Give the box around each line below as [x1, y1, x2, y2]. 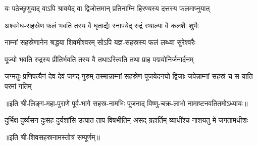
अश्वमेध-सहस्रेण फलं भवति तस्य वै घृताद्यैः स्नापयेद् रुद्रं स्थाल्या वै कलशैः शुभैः [5, 20, 199, 30]
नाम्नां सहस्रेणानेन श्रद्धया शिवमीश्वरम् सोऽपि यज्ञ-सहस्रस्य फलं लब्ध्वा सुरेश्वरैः [5, 37, 196, 47]
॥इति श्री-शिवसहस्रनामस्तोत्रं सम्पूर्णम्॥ [5, 131, 100, 142]
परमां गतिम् [5, 80, 32, 91]
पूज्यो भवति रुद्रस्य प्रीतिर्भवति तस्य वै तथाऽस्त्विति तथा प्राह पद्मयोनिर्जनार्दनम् [5, 54, 194, 64]
